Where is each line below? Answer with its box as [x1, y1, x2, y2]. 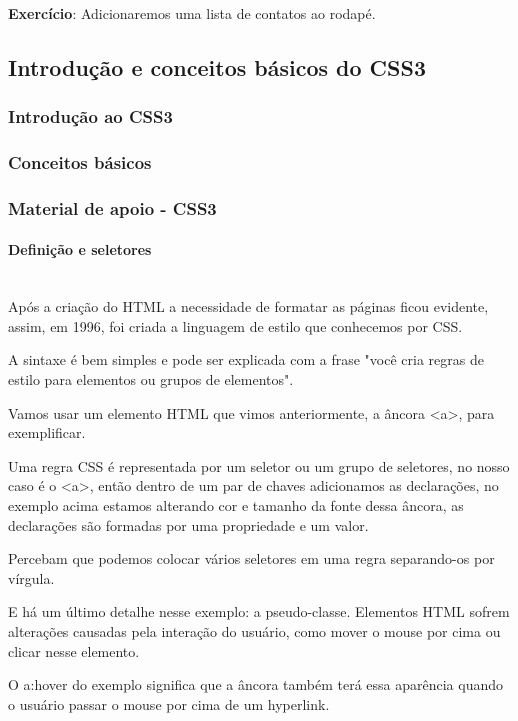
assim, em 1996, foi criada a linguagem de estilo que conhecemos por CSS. [8, 315, 463, 336]
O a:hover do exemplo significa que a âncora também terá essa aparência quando [8, 674, 504, 695]
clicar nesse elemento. [8, 640, 140, 661]
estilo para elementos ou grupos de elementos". [8, 369, 294, 390]
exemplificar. [8, 422, 86, 443]
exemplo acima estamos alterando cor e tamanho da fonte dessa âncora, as [8, 495, 464, 516]
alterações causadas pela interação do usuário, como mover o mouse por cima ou [8, 621, 501, 642]
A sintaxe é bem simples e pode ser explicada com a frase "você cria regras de [8, 349, 484, 370]
